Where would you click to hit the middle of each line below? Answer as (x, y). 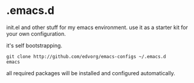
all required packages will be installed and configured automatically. (91, 73)
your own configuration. (36, 33)
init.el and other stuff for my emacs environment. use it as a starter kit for (97, 27)
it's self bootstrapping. (34, 45)
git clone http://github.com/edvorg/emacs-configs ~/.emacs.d (86, 56)
